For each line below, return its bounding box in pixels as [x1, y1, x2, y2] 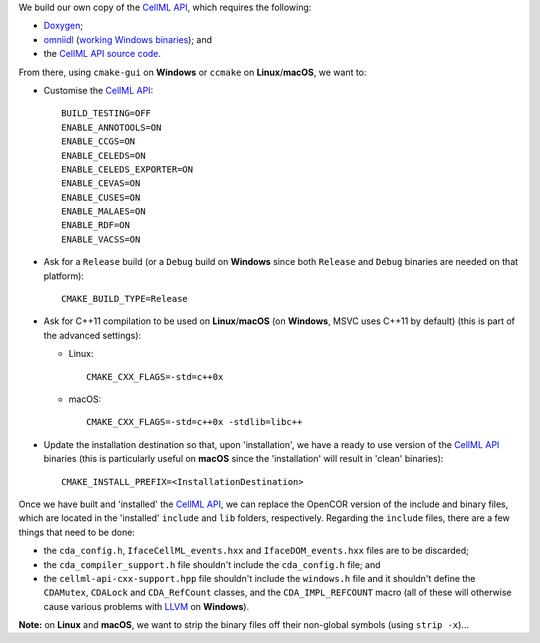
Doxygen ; [43, 20, 84, 32]
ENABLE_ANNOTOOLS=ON [61, 121, 162, 133]
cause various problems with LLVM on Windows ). [43, 600, 250, 612]
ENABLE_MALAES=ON [61, 206, 146, 217]
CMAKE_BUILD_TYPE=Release [61, 293, 189, 305]
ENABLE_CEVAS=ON [61, 178, 141, 189]
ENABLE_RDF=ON [61, 220, 130, 231]
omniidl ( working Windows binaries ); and [43, 33, 213, 45]
